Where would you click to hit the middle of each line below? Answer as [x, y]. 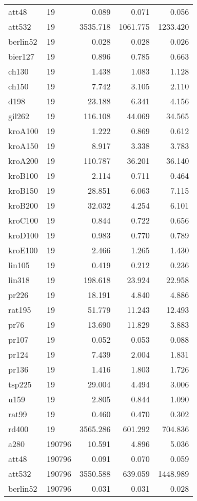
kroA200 [23, 161]
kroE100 [23, 250]
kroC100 [23, 220]
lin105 [19, 265]
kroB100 [23, 175]
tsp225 [20, 384]
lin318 [19, 280]
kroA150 [23, 146]
